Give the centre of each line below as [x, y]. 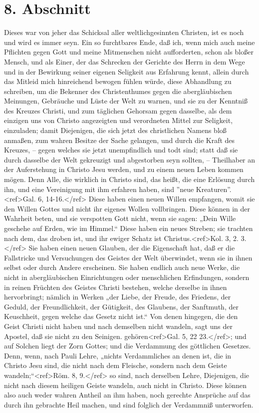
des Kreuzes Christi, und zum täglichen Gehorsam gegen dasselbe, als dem [118, 110]
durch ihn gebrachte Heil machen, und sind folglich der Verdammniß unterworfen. [129, 404]
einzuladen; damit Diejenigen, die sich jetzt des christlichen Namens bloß [115, 130]
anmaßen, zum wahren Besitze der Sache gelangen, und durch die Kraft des [120, 140]
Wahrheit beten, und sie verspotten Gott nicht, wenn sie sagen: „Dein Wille [120, 218]
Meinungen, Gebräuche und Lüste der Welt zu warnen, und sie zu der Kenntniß [126, 101]
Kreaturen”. [214, 189]
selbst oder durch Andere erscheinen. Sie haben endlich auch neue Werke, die [122, 267]
